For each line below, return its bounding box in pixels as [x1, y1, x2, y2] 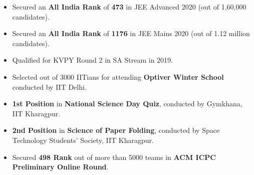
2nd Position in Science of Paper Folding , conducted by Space [12, 125, 220, 135]
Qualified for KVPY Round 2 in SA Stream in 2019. [12, 55, 173, 65]
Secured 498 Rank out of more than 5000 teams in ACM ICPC [12, 151, 216, 162]
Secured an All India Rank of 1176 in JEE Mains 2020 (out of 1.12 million [12, 28, 250, 39]
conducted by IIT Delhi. [12, 81, 87, 92]
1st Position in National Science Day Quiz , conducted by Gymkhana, [12, 98, 242, 109]
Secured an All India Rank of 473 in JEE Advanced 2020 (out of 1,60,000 [12, 2, 246, 12]
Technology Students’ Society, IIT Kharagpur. [12, 134, 154, 145]
